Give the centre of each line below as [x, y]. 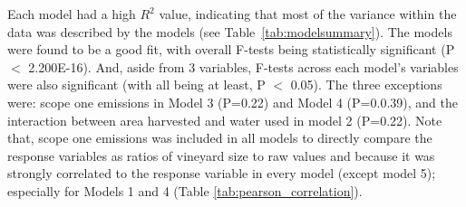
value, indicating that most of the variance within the [308, 14]
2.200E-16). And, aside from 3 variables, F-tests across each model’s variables [243, 66]
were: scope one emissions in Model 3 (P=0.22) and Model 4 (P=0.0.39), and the [233, 102]
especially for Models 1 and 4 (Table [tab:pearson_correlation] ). [185, 190]
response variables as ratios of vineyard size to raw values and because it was [221, 155]
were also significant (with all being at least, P [136, 85]
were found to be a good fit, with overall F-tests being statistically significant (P [231, 49]
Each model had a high [72, 14]
